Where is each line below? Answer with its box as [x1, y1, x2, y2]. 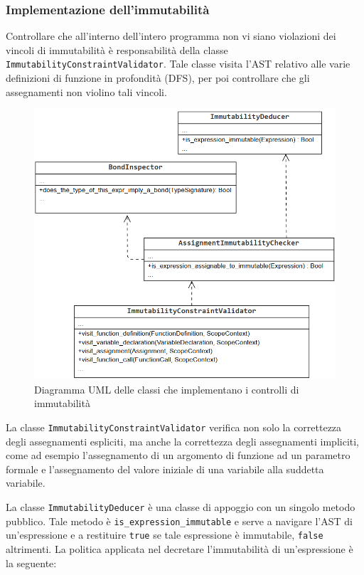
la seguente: [6, 555, 57, 570]
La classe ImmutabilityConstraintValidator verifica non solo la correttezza [6, 419, 342, 434]
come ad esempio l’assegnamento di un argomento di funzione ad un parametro [6, 448, 350, 463]
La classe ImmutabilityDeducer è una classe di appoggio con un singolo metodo [6, 499, 355, 514]
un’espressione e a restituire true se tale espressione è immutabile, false [6, 527, 323, 542]
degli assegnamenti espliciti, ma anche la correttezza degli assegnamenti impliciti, [6, 433, 360, 448]
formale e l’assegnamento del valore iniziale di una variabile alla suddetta [6, 461, 324, 476]
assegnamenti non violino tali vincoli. [6, 84, 167, 99]
